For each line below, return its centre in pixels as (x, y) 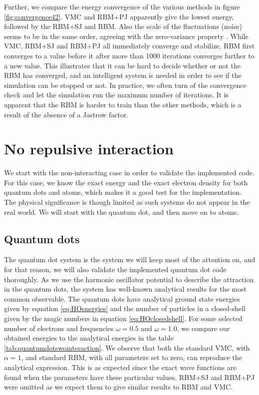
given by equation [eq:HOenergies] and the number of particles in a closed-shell (125, 308)
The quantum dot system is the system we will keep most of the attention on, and (130, 259)
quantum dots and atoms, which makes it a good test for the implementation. (123, 192)
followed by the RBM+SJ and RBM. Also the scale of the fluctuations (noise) (123, 26)
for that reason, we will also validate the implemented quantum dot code (115, 269)
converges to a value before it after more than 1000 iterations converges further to (129, 55)
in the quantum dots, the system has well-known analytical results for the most (125, 289)
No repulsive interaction (89, 149)
